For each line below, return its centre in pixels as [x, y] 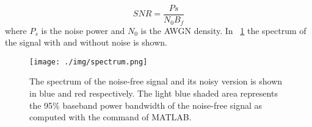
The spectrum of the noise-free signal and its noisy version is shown [156, 81]
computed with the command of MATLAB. [111, 117]
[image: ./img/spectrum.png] [89, 62]
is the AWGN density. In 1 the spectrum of [223, 30]
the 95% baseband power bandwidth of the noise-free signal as [146, 105]
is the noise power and [83, 30]
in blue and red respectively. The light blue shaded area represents [154, 93]
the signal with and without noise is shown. [86, 42]
